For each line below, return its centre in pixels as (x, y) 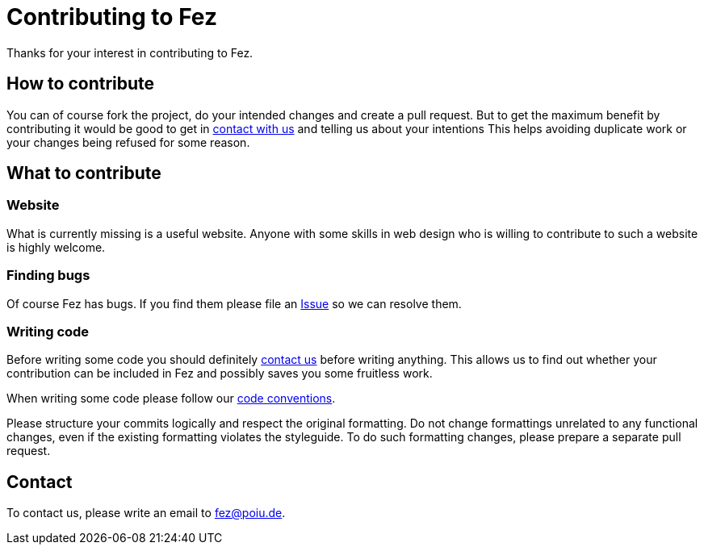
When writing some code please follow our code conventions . (171, 399)
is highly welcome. (56, 247)
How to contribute (81, 84)
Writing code (48, 331)
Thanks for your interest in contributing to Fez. (130, 52)
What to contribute (84, 173)
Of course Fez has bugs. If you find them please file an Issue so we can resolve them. (234, 303)
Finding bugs (48, 275)
